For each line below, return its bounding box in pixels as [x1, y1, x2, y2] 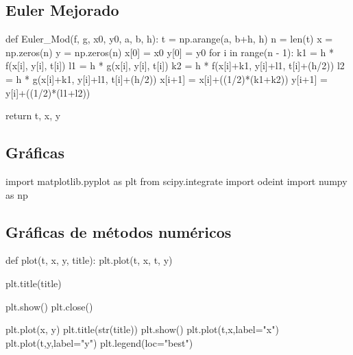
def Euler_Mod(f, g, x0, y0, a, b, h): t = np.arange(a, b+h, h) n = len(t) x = [5, 32, 333, 46]
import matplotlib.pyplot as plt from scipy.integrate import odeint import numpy [5, 173, 348, 188]
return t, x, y [5, 108, 61, 123]
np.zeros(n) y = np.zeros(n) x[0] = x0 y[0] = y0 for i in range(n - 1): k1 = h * [5, 45, 334, 59]
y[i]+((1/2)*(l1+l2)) [5, 85, 90, 99]
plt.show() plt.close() [5, 299, 93, 313]
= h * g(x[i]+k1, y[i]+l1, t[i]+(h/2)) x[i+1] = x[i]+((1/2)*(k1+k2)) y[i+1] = [5, 71, 328, 86]
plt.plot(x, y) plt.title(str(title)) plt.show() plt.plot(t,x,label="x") [5, 322, 279, 336]
